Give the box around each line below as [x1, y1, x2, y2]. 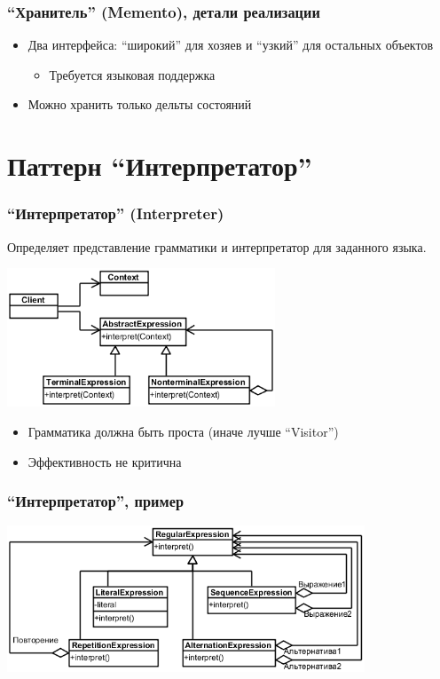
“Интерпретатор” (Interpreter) [7, 202, 224, 225]
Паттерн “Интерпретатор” [7, 147, 312, 184]
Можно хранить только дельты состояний [27, 95, 252, 114]
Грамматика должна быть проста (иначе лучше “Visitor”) [27, 422, 339, 441]
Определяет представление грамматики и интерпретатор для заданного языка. [7, 237, 427, 256]
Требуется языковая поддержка [49, 65, 216, 83]
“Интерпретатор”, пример [7, 490, 185, 512]
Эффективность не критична [27, 452, 182, 470]
